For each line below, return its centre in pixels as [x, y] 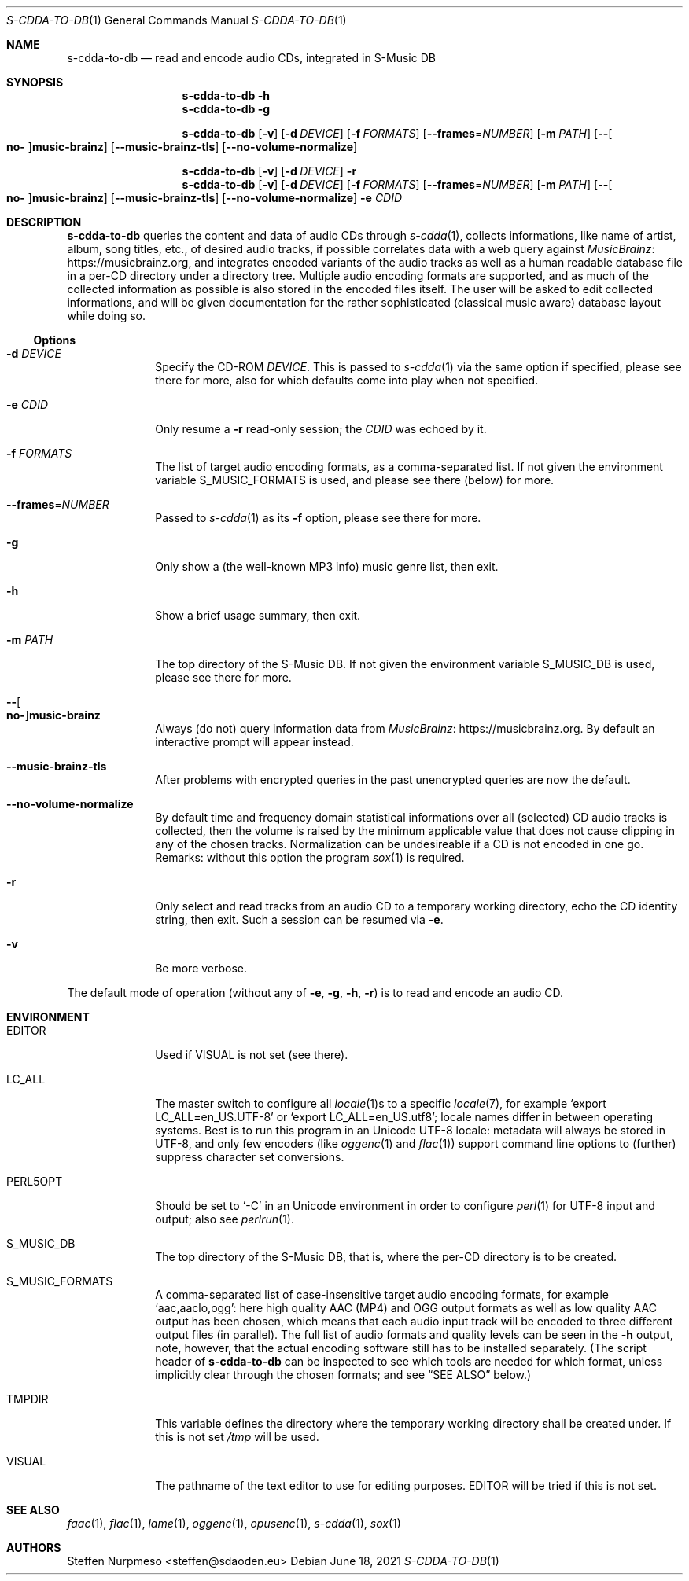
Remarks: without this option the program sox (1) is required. [310, 857]
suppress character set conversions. [250, 1157]
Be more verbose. [201, 968]
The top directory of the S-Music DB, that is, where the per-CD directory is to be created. [386, 1257]
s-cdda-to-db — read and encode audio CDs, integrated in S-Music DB [251, 58]
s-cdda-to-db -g [226, 109]
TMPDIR [28, 1399]
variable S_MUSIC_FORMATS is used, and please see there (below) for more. [355, 480]
